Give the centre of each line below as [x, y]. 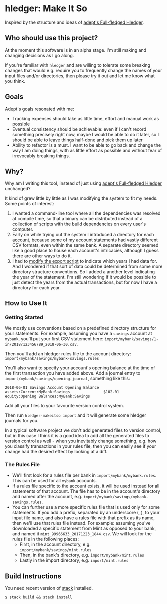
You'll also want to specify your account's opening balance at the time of [80, 368]
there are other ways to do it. [42, 256]
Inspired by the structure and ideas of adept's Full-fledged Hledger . [75, 22]
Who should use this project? [52, 38]
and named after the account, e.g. [47, 497]
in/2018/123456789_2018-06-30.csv [41, 345]
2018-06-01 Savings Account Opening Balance [52, 388]
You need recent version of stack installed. [49, 588]
